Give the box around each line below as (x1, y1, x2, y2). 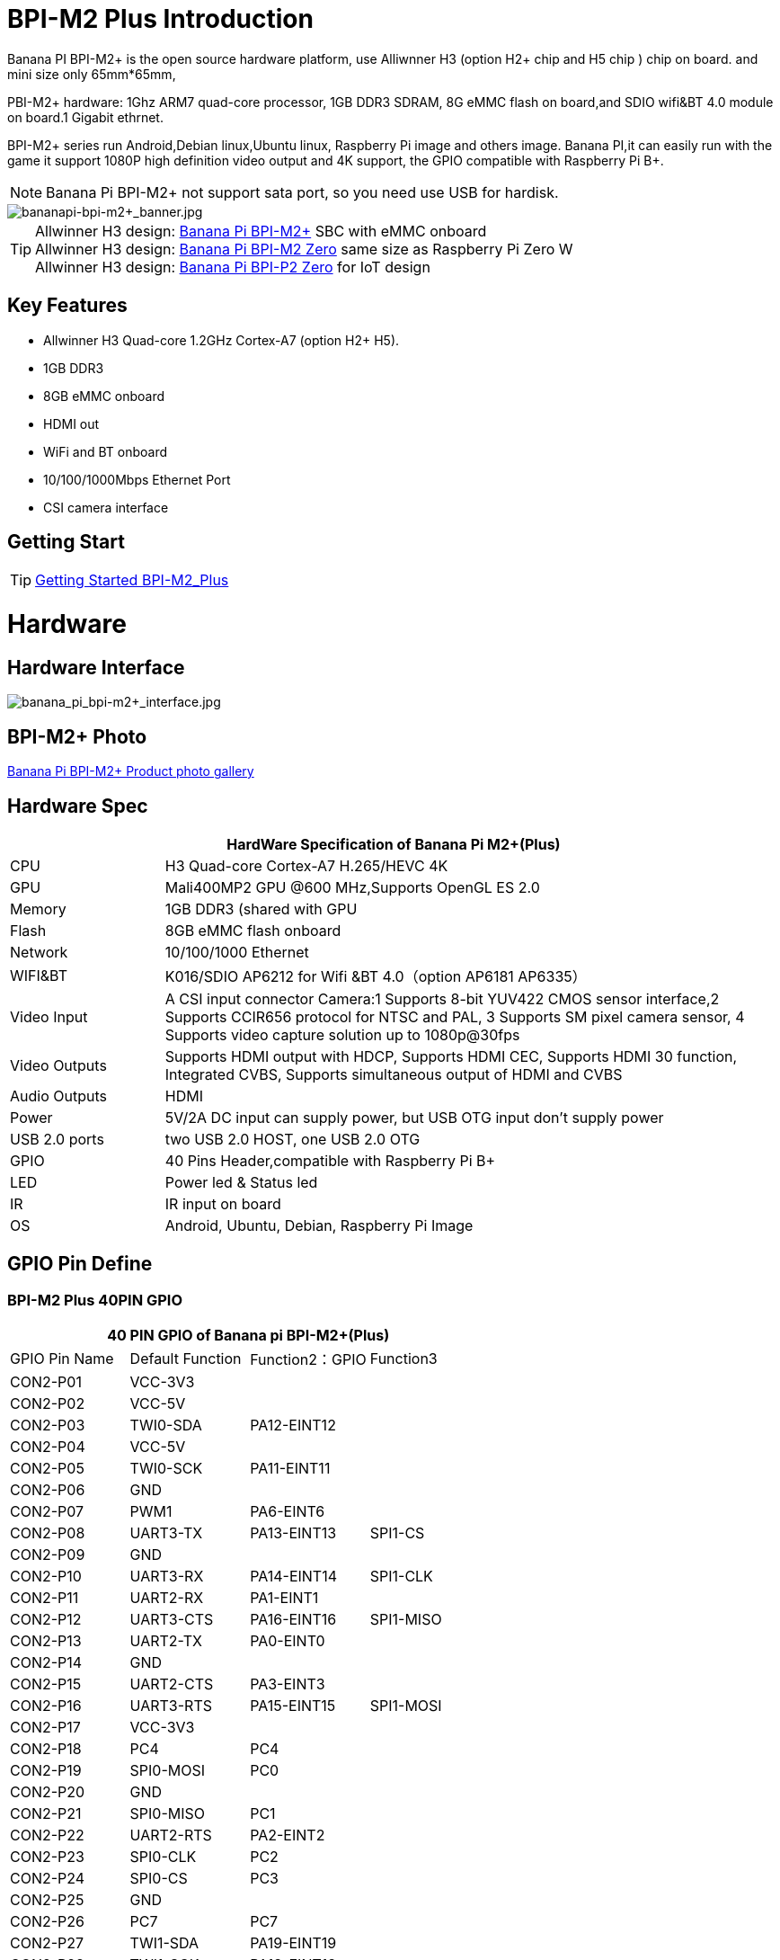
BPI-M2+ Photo (7, 725, 147, 748)
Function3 (369, 1350, 438, 1368)
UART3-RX (129, 1567, 204, 1586)
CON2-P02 (10, 1394, 85, 1413)
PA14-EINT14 (250, 1567, 338, 1586)
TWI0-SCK (129, 1459, 203, 1478)
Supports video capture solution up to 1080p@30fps (164, 1026, 520, 1045)
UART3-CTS (129, 1610, 214, 1629)
